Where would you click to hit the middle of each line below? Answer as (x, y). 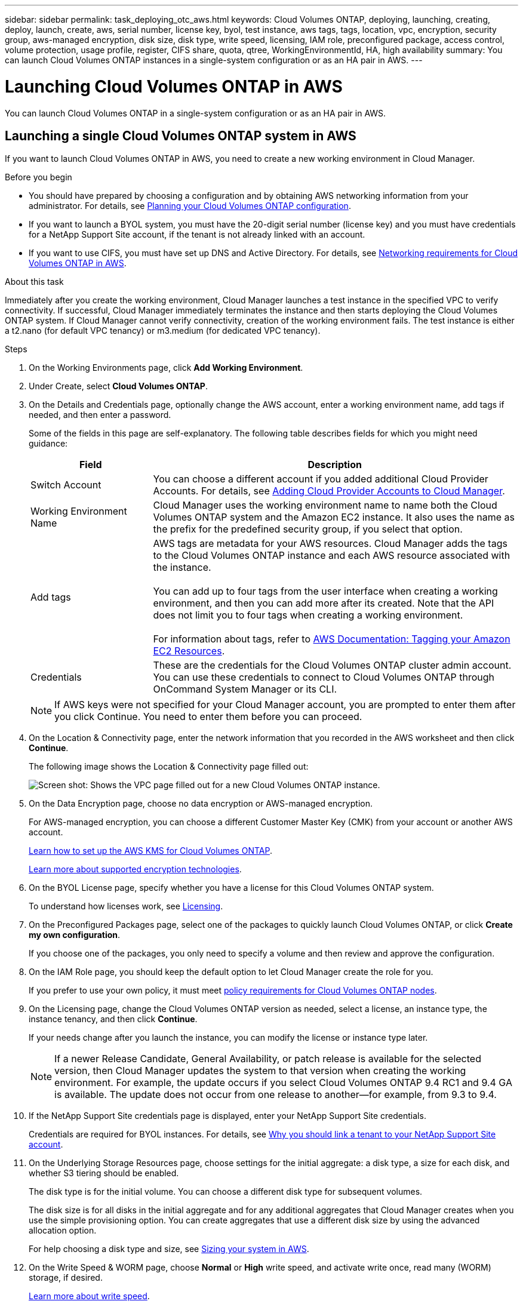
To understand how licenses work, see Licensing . (126, 906)
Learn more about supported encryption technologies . (135, 869)
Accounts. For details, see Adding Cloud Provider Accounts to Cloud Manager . (329, 491)
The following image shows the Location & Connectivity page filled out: (169, 767)
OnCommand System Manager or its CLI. (245, 689)
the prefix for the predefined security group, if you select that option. (308, 529)
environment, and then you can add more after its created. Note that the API (324, 603)
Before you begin (39, 177)
